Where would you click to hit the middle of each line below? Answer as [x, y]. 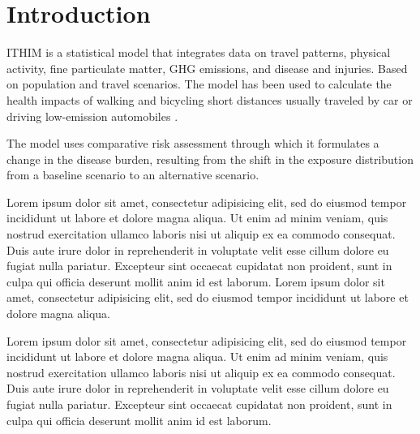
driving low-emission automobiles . [92, 116]
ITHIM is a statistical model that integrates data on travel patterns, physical [199, 52]
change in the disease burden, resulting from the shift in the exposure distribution [210, 159]
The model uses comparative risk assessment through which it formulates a [193, 143]
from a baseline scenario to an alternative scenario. [133, 175]
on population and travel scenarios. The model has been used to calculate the [199, 84]
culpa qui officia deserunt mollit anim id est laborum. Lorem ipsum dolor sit [196, 281]
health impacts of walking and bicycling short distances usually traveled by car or [210, 99]
